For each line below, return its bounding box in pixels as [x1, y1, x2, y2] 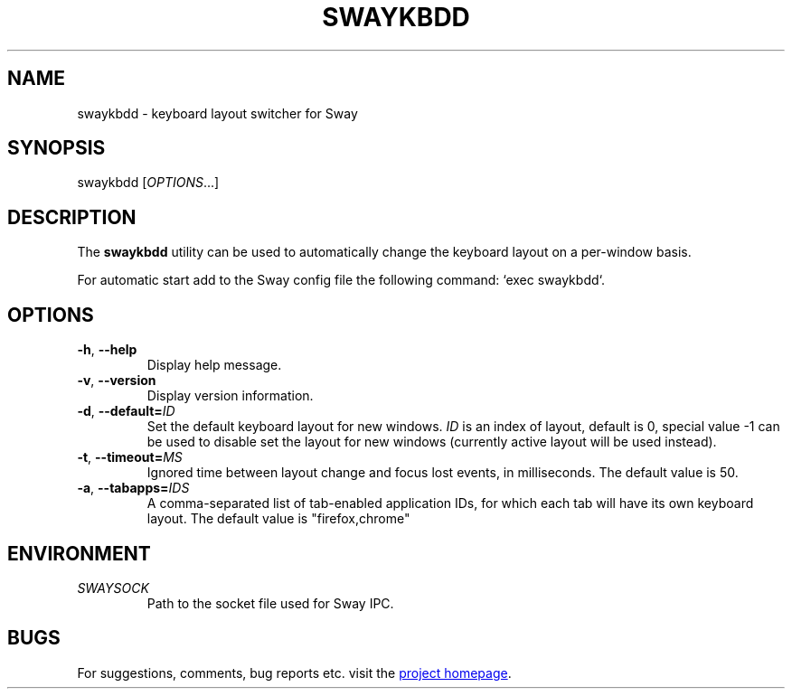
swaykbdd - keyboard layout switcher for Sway [77, 105, 358, 121]
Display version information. [146, 388, 314, 404]
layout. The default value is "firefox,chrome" [146, 511, 410, 527]
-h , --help [77, 342, 137, 358]
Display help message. [146, 357, 282, 373]
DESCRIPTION [7, 205, 137, 229]
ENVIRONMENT [7, 541, 151, 565]
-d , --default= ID [77, 403, 175, 419]
